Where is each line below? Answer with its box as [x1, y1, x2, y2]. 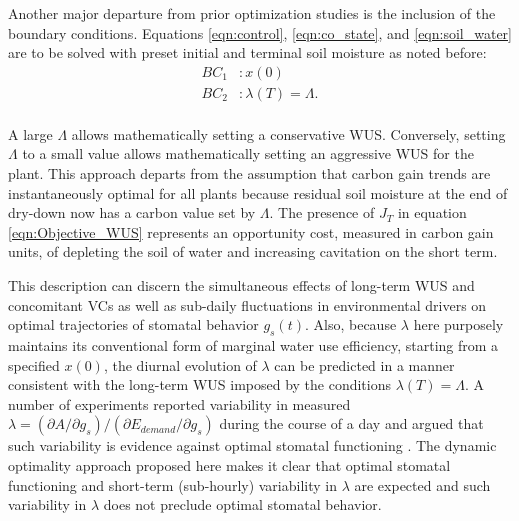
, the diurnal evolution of [103, 354, 257, 375]
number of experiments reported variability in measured [8, 393, 351, 414]
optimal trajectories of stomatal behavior [8, 314, 259, 335]
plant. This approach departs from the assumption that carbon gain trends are [8, 163, 491, 184]
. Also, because [305, 314, 397, 335]
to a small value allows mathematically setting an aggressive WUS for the [22, 143, 474, 164]
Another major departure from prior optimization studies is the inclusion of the [8, 3, 496, 23]
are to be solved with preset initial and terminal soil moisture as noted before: [8, 42, 487, 63]
